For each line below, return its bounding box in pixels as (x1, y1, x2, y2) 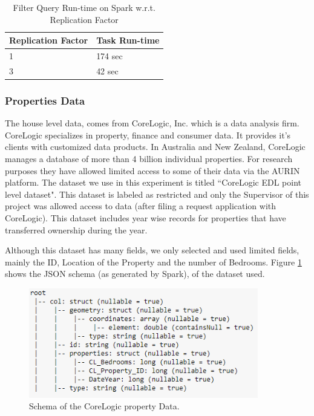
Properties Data (5, 93, 85, 108)
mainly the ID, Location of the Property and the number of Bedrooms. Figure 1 (5, 255, 302, 268)
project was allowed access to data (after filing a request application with (5, 200, 276, 212)
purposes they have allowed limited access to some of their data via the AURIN (5, 164, 300, 177)
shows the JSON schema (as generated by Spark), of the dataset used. (5, 267, 265, 280)
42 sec (96, 64, 119, 77)
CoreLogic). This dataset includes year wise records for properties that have (5, 211, 286, 224)
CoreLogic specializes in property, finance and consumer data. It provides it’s (5, 128, 291, 141)
